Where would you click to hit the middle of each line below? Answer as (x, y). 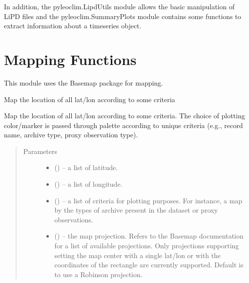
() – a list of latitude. (86, 167)
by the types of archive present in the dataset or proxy (136, 210)
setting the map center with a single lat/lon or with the (138, 255)
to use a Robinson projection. (98, 274)
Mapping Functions (70, 59)
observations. (74, 219)
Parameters (40, 151)
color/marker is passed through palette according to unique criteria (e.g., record (124, 125)
